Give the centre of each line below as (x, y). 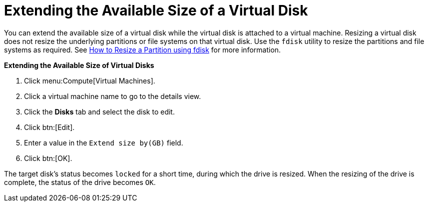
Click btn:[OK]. (48, 158)
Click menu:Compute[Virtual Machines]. (90, 80)
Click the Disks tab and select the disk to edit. (99, 111)
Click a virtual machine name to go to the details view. (113, 96)
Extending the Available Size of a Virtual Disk (156, 10)
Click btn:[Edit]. (49, 127)
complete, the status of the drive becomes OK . (80, 182)
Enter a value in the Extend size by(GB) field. (104, 142)
